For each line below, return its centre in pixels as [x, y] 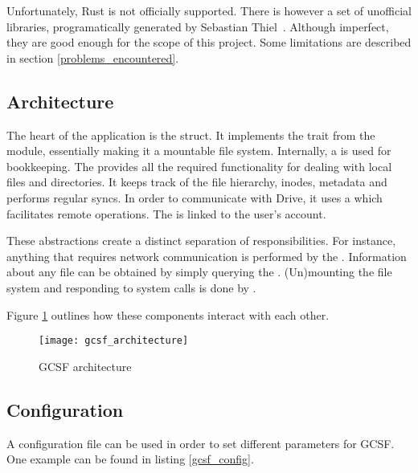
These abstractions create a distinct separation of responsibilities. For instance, [201, 241]
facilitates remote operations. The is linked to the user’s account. [166, 213]
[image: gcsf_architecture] [114, 341]
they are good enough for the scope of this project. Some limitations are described [209, 42]
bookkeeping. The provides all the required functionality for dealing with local [199, 166]
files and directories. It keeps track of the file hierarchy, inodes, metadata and [197, 182]
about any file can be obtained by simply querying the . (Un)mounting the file [199, 272]
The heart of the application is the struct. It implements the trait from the [191, 135]
